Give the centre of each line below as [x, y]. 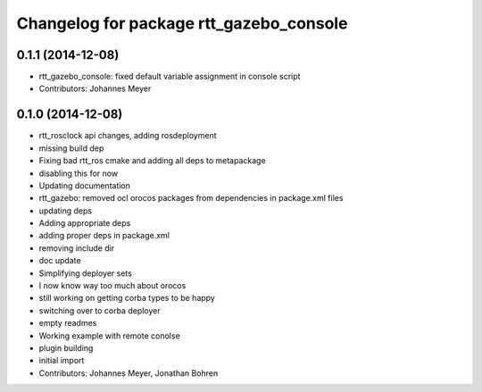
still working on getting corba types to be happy [127, 298]
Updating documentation [85, 185]
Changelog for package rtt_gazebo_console [182, 23]
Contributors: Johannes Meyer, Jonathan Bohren [129, 373]
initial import [62, 361]
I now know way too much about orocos [112, 286]
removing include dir [77, 248]
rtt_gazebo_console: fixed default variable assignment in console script [170, 77]
